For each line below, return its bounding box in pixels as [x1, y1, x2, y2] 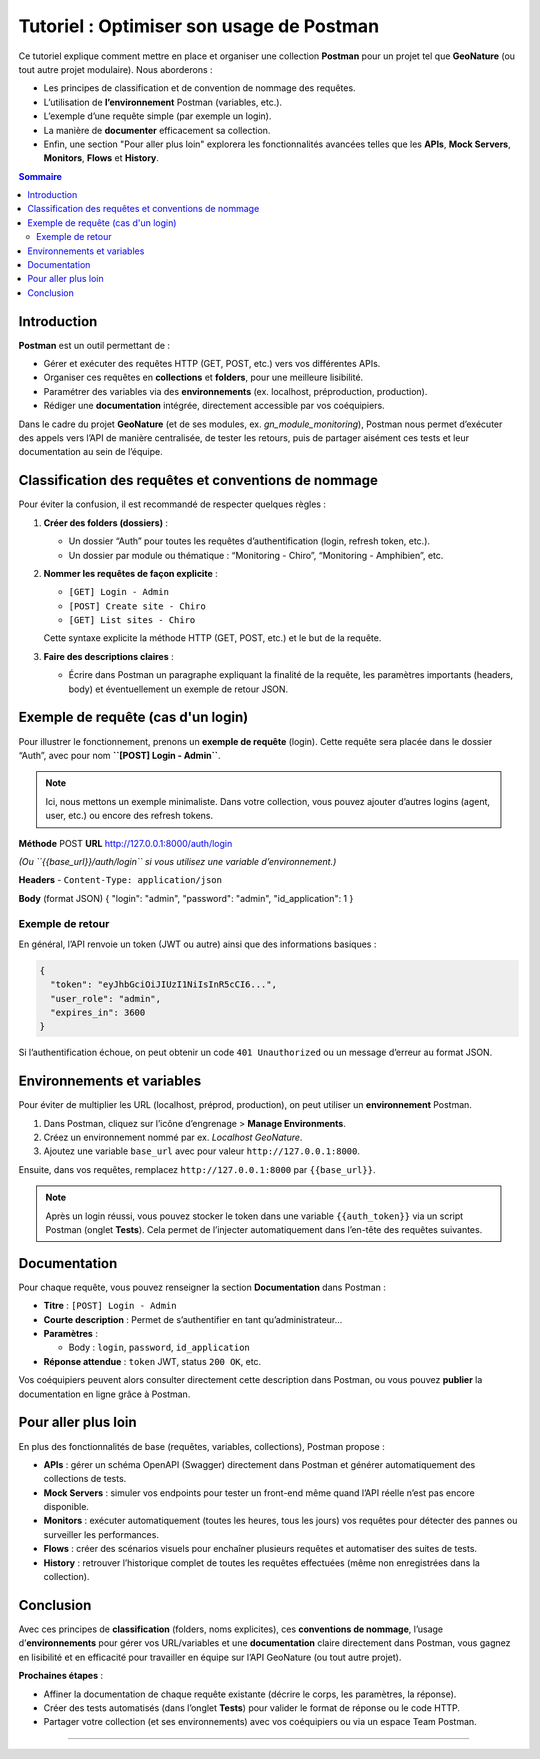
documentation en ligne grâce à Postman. [18, 1388, 191, 1400]
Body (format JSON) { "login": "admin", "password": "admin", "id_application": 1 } [18, 892, 354, 904]
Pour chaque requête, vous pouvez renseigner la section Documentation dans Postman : [18, 1281, 387, 1293]
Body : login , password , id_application [68, 1341, 250, 1354]
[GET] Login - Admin [68, 586, 170, 598]
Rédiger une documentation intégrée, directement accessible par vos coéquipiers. [43, 400, 385, 412]
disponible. [43, 1501, 90, 1513]
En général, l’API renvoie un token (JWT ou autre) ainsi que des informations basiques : [18, 938, 377, 950]
